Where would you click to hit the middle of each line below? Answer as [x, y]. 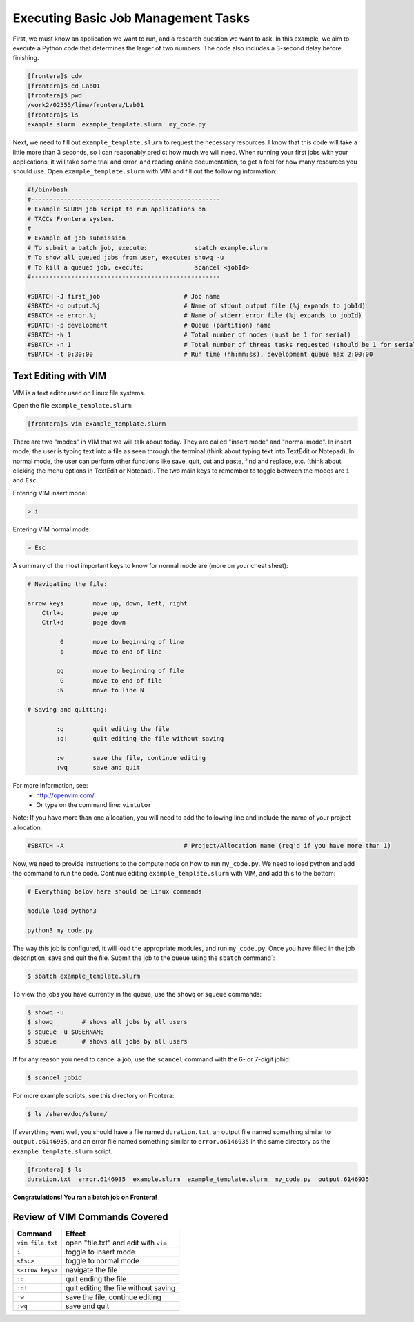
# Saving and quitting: [68, 709]
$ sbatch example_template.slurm [84, 976]
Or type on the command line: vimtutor [94, 804]
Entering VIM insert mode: [50, 493]
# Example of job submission [77, 238]
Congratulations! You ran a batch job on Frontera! [85, 1197]
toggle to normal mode [102, 1261]
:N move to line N [100, 690]
